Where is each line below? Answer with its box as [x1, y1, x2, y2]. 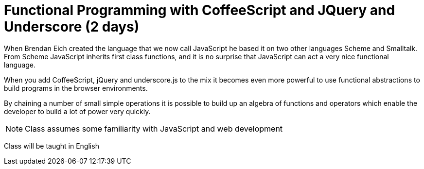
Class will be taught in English [4, 141, 99, 150]
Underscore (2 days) [4, 18, 140, 35]
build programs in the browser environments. [4, 84, 148, 92]
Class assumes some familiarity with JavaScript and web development [25, 123, 283, 134]
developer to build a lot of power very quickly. [4, 107, 151, 116]
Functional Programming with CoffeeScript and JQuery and [4, 2, 395, 18]
